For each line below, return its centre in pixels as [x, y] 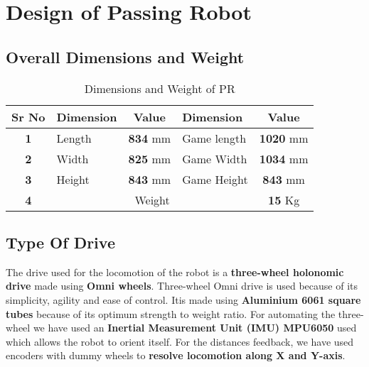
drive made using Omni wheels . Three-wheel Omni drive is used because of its [182, 286]
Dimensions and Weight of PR [160, 88]
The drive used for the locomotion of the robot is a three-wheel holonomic [175, 272]
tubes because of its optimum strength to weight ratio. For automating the [171, 313]
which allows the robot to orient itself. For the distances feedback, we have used [180, 341]
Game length [214, 138]
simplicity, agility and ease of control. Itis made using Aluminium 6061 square [183, 299]
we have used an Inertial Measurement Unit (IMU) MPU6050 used [195, 328]
